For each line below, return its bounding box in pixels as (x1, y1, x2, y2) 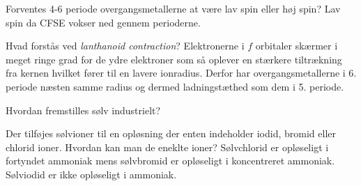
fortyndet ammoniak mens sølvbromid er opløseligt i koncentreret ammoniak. (6, 153, 335, 168)
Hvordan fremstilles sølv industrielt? (6, 102, 161, 117)
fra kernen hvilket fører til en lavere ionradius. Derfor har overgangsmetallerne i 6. (6, 65, 357, 80)
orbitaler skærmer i (255, 38, 338, 53)
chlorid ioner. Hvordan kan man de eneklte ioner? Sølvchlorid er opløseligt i (6, 139, 329, 154)
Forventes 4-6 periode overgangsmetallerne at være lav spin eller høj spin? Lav (6, 1, 341, 15)
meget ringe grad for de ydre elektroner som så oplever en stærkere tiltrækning (6, 52, 342, 66)
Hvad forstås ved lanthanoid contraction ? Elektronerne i (6, 38, 245, 53)
